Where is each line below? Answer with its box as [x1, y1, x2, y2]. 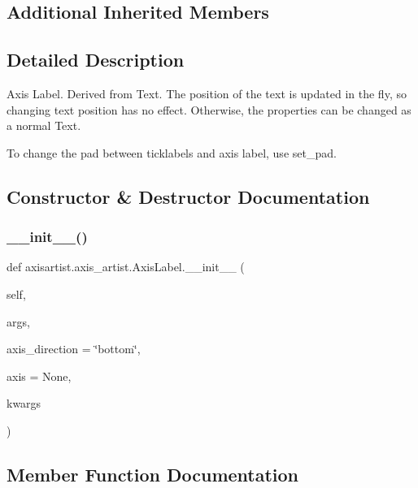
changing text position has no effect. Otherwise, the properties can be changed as [7, 101, 411, 118]
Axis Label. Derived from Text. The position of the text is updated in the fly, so [7, 84, 407, 101]
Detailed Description [7, 47, 185, 72]
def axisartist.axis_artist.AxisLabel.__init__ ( [7, 258, 245, 275]
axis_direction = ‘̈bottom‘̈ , [7, 340, 141, 357]
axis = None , [7, 367, 72, 384]
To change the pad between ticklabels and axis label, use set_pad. [7, 144, 337, 161]
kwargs [7, 395, 41, 412]
